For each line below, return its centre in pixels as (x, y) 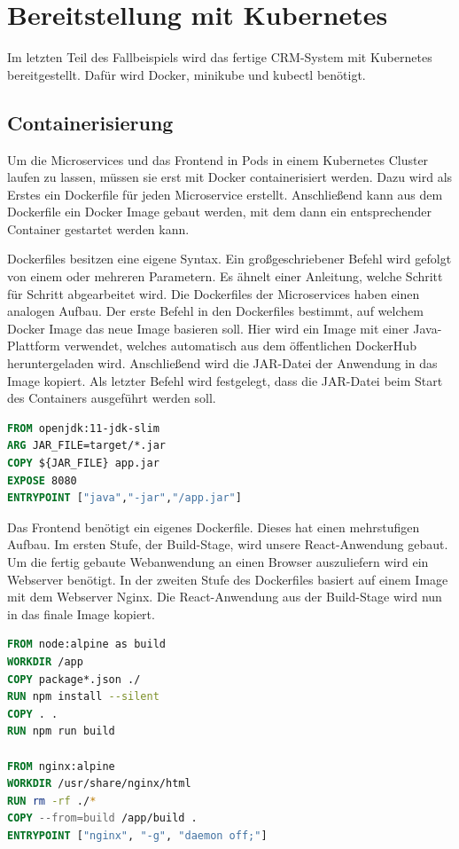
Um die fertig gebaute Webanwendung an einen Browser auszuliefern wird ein (218, 561)
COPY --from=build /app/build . (102, 818)
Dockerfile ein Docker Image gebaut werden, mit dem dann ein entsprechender (219, 212)
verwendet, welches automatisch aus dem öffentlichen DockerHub (240, 346)
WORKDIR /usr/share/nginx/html (99, 784)
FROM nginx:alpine (61, 766)
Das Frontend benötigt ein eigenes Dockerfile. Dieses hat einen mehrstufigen (214, 527)
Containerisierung (90, 122)
